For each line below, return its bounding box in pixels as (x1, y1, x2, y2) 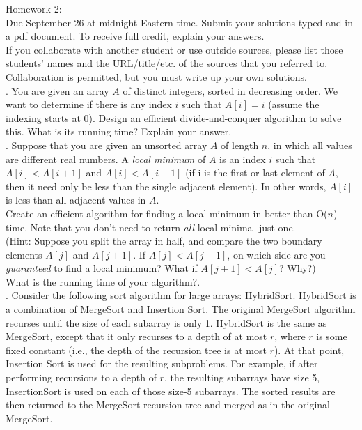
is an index (219, 151, 266, 166)
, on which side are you (227, 247, 326, 261)
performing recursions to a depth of (6, 370, 157, 385)
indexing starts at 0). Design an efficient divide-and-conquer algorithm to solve (6, 110, 342, 125)
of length (221, 137, 259, 152)
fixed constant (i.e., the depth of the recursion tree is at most (6, 342, 267, 357)
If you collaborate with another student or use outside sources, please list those (6, 42, 343, 56)
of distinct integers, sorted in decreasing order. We (123, 83, 338, 98)
